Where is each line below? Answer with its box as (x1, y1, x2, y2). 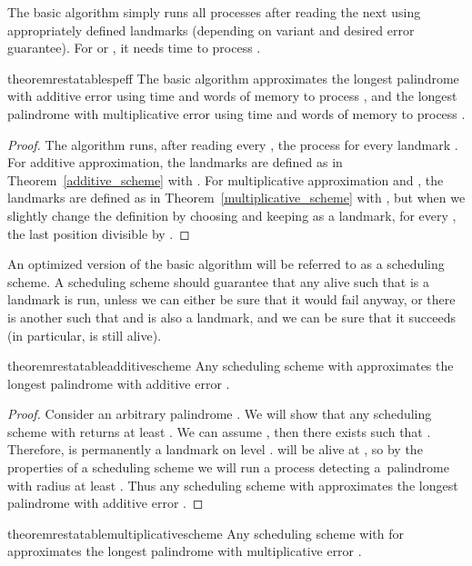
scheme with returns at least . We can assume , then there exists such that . (7, 422, 431, 441)
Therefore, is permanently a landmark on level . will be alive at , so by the (7, 440, 423, 459)
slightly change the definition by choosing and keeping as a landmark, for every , (7, 205, 457, 224)
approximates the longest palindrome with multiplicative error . (7, 541, 362, 561)
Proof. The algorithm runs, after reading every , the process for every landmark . (7, 134, 458, 154)
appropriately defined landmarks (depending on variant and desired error (7, 20, 415, 39)
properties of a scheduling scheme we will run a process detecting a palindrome (7, 458, 449, 477)
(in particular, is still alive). (7, 325, 162, 344)
